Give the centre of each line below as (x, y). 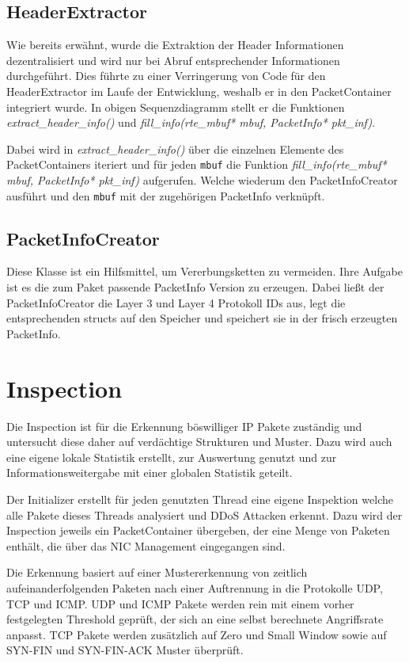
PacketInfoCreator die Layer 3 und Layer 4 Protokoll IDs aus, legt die (176, 302)
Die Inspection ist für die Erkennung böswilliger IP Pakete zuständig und (184, 426)
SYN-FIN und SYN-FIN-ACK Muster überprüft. (125, 650)
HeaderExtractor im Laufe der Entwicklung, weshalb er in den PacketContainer (199, 91)
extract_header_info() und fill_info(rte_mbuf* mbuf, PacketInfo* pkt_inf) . (191, 122)
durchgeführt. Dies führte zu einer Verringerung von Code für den (166, 76)
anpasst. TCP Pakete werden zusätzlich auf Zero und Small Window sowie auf (197, 634)
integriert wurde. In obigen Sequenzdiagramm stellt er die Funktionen (176, 107)
